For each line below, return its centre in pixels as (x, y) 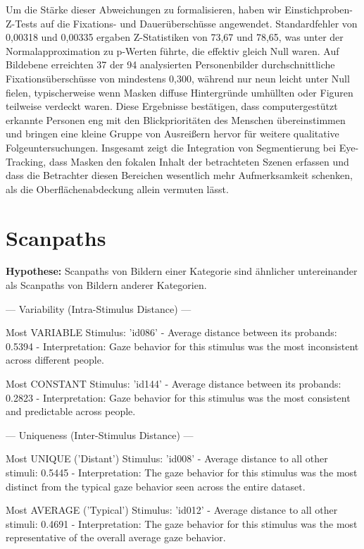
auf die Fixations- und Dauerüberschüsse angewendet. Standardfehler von (199, 23)
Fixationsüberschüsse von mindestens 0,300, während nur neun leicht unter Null (178, 78)
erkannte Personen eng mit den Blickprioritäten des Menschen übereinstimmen (176, 119)
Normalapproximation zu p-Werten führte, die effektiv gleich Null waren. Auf (172, 50)
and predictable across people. (71, 411)
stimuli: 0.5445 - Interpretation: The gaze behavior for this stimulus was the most (182, 472)
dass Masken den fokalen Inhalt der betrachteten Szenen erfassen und (199, 161)
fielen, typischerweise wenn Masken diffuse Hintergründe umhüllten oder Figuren (180, 92)
